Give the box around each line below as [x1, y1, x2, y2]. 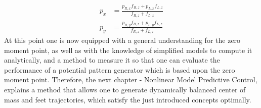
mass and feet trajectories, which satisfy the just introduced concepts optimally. [4, 94, 251, 104]
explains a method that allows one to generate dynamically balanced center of [4, 84, 246, 95]
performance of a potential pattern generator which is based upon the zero [4, 64, 235, 75]
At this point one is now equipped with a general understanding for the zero [4, 35, 241, 45]
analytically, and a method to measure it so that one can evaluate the [4, 55, 220, 65]
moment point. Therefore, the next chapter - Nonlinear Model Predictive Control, [4, 74, 257, 85]
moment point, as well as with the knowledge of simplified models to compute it [4, 44, 252, 55]
